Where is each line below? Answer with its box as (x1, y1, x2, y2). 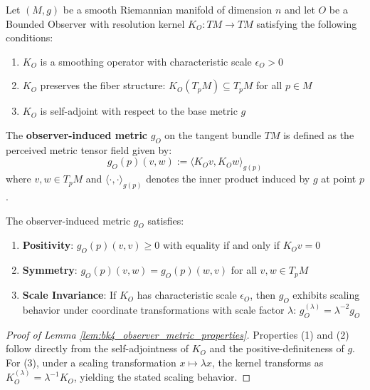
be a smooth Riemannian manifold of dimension (63, 2, 273, 16)
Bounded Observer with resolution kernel (6, 16, 185, 31)
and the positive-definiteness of (209, 341, 344, 356)
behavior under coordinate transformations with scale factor (22, 302, 285, 317)
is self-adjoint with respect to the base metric (40, 103, 238, 118)
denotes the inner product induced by (146, 171, 310, 186)
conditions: (6, 30, 53, 45)
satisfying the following (256, 16, 357, 31)
